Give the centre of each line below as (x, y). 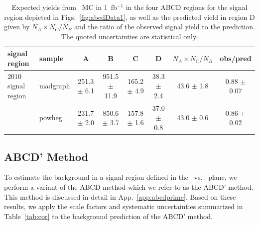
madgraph (55, 86)
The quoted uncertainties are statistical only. (129, 36)
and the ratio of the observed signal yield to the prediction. (165, 27)
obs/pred (236, 58)
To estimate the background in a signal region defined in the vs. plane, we (121, 177)
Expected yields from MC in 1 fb (64, 7)
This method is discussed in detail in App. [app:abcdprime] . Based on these (120, 196)
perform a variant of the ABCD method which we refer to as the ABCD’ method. (129, 187)
